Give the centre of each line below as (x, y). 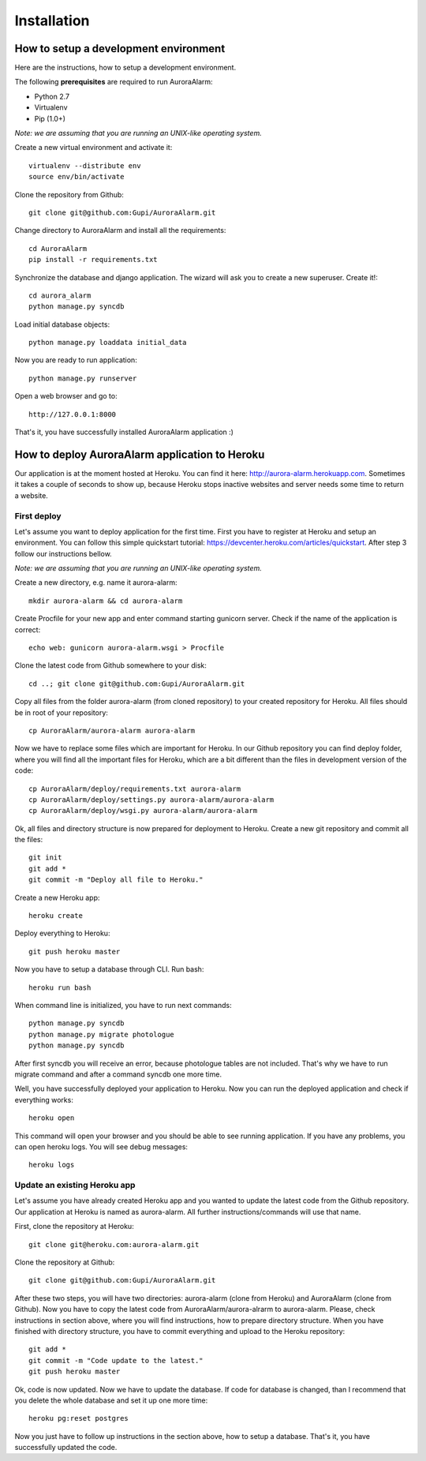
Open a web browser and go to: (66, 396)
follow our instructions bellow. (63, 553)
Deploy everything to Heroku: (62, 933)
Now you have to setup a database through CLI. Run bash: (109, 969)
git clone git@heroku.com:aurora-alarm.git (114, 1244)
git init (45, 858)
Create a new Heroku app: (57, 897)
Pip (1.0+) (50, 118)
